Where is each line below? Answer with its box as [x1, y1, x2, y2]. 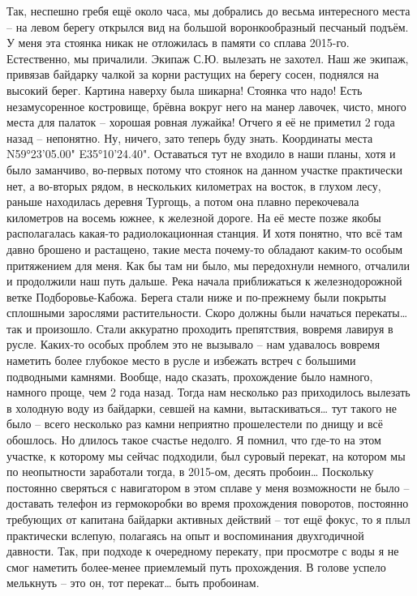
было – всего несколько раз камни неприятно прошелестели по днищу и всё [6, 415, 383, 432]
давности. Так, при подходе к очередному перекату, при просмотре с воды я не [6, 542, 399, 560]
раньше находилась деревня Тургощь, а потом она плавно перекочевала [6, 193, 359, 210]
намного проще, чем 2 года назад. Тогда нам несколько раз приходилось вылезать [6, 384, 411, 401]
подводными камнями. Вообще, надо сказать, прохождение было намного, [6, 367, 373, 384]
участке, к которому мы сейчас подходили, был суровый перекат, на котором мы [6, 447, 406, 464]
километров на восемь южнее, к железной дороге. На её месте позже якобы [6, 208, 381, 225]
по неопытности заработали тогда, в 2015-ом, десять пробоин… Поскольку [6, 463, 374, 480]
